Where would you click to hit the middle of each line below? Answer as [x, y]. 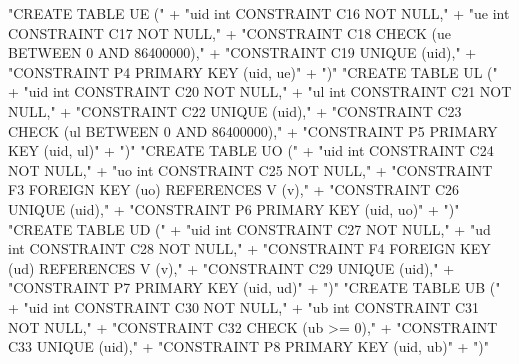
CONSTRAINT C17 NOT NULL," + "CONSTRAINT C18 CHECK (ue [230, 32]
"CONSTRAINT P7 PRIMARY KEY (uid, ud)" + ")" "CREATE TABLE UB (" [254, 287]
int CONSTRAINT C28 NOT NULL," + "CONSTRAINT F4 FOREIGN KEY [249, 248]
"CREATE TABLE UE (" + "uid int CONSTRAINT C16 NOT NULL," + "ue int [259, 13]
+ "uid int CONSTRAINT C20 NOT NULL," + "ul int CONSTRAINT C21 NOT [260, 91]
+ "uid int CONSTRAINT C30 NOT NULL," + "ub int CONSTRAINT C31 [244, 306]
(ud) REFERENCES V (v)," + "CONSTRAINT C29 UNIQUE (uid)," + [231, 267]
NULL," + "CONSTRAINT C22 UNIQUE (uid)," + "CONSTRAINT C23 [235, 110]
